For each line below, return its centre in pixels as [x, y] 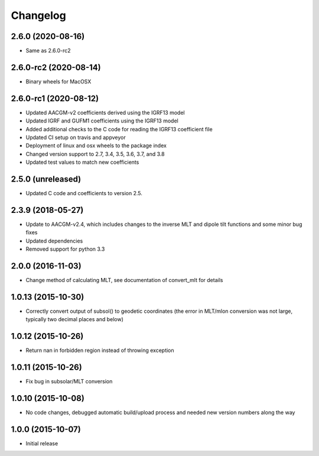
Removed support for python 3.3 [65, 249]
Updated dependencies [54, 241]
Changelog [38, 15]
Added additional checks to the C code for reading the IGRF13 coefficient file [119, 129]
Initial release [42, 444]
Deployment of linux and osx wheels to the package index [96, 145]
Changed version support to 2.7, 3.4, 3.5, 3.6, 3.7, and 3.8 [95, 154]
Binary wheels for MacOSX [58, 81]
